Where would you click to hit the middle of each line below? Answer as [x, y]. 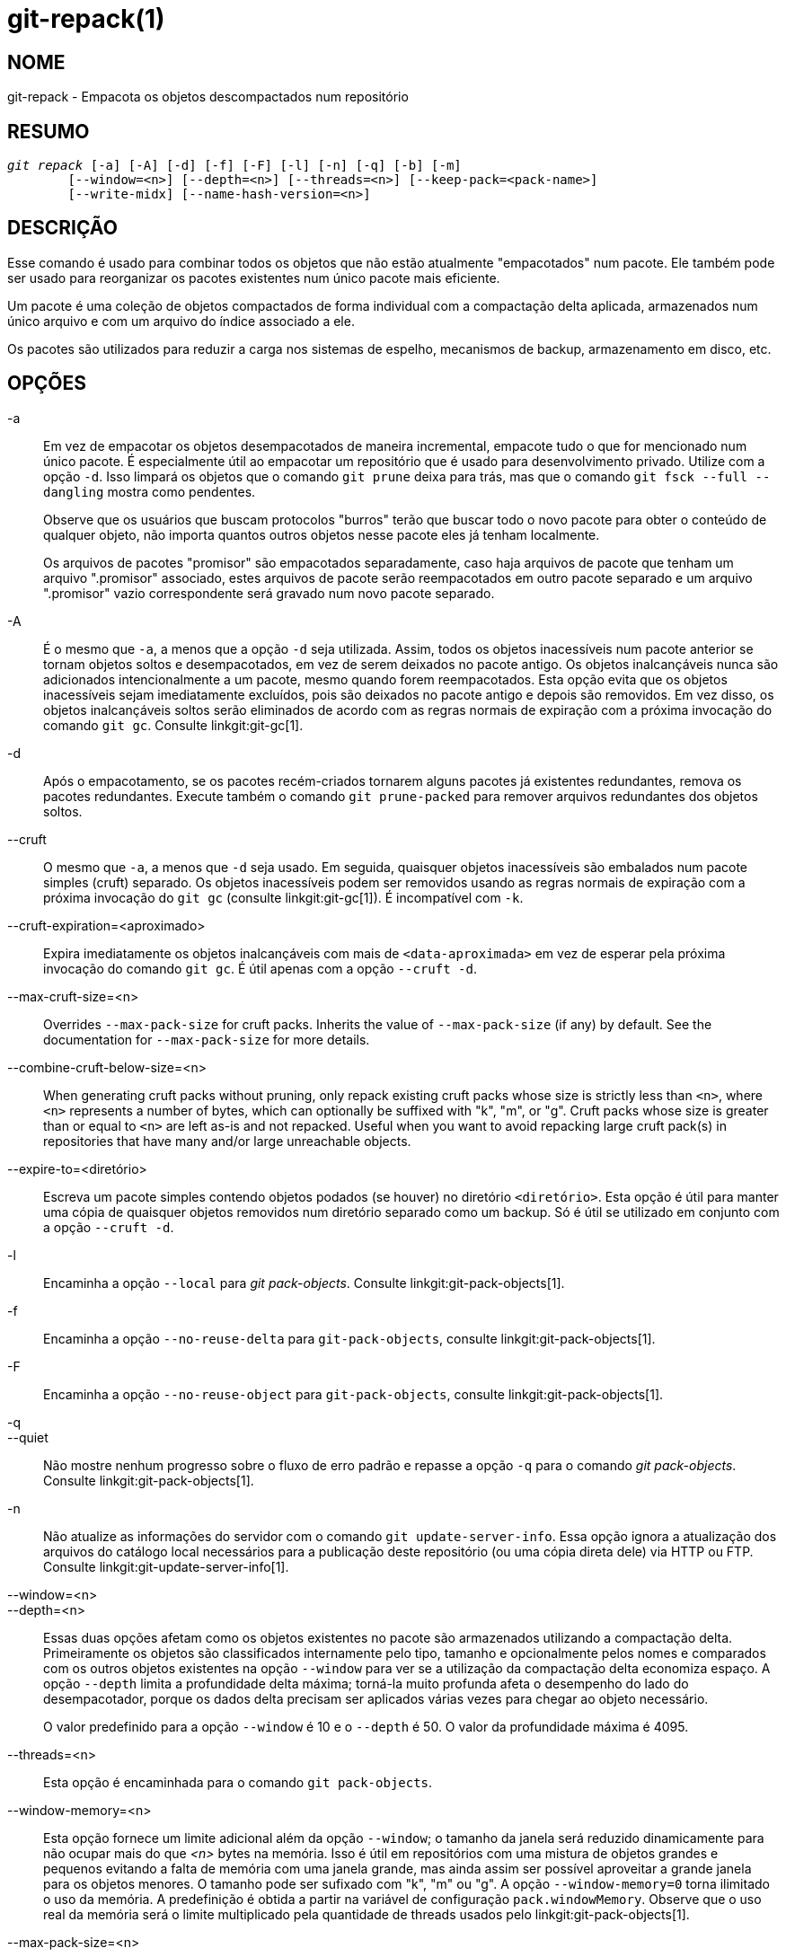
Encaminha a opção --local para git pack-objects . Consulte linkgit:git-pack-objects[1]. [304, 1283]
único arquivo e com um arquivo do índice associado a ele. [181, 321]
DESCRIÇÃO [62, 228]
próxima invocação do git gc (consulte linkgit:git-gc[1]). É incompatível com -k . [283, 897]
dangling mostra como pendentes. [150, 491]
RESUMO [49, 131]
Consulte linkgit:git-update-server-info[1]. [166, 1566]
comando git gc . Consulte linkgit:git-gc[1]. [173, 725]
